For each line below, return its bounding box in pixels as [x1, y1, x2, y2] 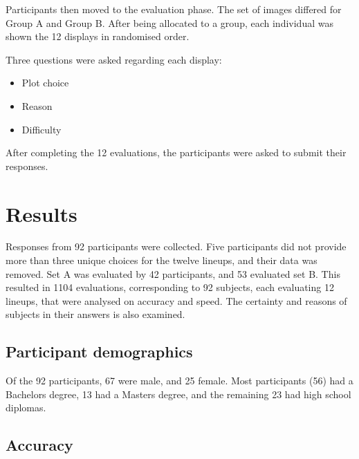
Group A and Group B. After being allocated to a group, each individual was [6, 15, 333, 30]
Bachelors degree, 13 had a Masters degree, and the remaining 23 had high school [6, 386, 351, 401]
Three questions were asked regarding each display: [6, 52, 222, 66]
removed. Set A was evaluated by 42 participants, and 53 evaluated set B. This [6, 266, 340, 281]
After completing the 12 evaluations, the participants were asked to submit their [6, 145, 347, 160]
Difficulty [21, 122, 62, 136]
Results [6, 199, 77, 227]
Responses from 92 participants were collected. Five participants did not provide [6, 239, 347, 254]
